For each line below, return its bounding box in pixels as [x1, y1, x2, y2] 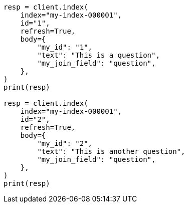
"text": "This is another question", [37, 147, 185, 155]
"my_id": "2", [37, 139, 93, 147]
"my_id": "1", [37, 43, 93, 51]
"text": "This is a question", [37, 51, 160, 59]
